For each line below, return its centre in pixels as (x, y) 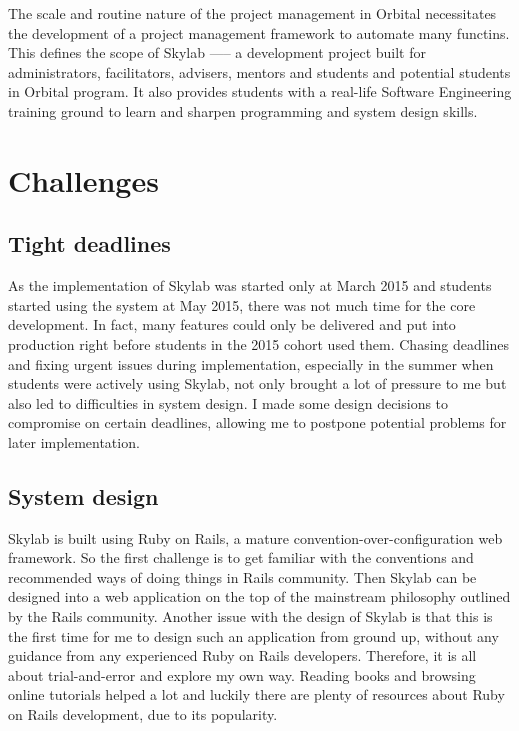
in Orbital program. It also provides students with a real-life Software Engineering (260, 91)
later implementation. (74, 441)
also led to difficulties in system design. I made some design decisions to (228, 402)
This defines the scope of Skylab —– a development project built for (217, 52)
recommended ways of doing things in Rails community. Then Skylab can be (242, 576)
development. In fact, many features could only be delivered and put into (232, 324)
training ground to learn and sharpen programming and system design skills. (243, 110)
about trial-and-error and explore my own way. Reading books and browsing (242, 674)
